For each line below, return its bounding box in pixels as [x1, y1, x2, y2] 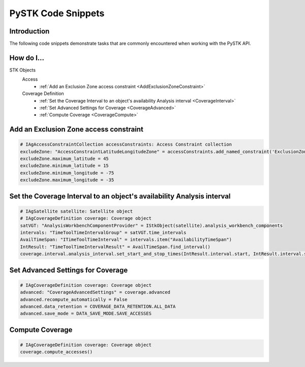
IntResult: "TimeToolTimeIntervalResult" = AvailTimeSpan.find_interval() [20, 244, 211, 250]
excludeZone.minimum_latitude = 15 [20, 163, 109, 169]
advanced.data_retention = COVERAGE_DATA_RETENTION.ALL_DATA [20, 304, 176, 309]
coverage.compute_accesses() [20, 349, 93, 355]
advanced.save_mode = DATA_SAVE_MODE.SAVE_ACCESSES [20, 311, 152, 317]
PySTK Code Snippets [9, 8, 105, 19]
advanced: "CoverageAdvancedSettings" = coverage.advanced [20, 289, 170, 295]
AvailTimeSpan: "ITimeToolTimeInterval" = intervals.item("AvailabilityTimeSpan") [20, 237, 232, 243]
